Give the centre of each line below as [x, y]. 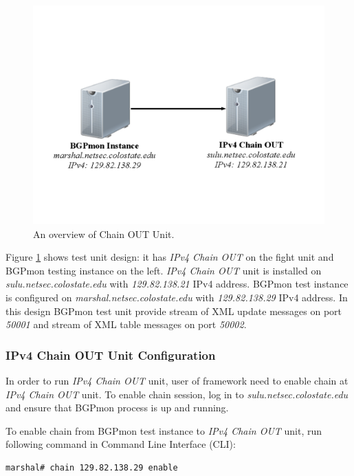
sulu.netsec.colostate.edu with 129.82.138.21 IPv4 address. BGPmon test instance [177, 284]
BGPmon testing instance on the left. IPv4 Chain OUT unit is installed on [164, 270]
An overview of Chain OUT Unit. [104, 234]
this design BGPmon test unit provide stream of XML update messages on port [174, 311]
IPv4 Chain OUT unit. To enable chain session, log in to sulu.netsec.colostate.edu [177, 394]
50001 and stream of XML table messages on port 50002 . [126, 324]
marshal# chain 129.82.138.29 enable [92, 467]
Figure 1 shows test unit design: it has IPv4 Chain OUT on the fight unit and [170, 257]
